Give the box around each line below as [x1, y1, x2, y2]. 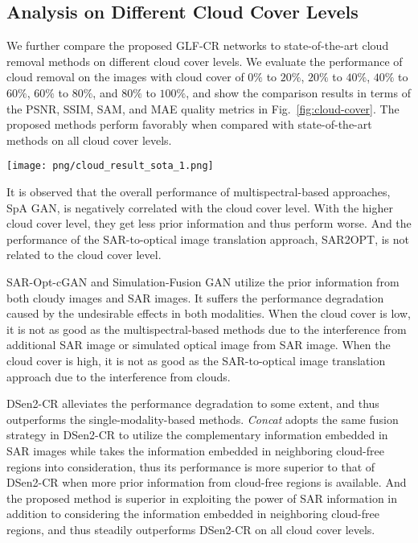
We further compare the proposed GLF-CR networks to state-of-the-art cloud [6, 37, 389, 54]
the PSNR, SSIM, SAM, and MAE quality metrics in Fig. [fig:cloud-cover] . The [6, 100, 400, 117]
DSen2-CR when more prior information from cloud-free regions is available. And [6, 474, 407, 491]
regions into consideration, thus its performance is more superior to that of [6, 458, 375, 475]
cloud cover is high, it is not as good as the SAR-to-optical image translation [6, 352, 386, 368]
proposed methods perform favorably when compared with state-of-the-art [6, 116, 372, 133]
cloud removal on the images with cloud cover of [6, 68, 244, 85]
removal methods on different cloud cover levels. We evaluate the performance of [6, 52, 403, 69]
